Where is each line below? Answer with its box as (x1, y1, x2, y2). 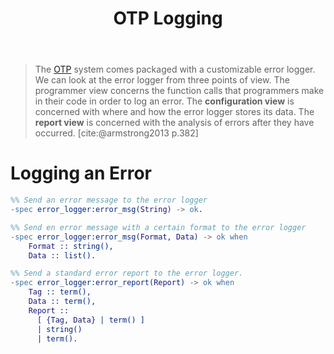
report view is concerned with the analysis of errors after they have (34, 117, 315, 129)
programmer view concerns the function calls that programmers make (34, 85, 325, 97)
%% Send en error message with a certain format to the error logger (10, 222, 307, 232)
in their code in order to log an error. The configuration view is (34, 95, 295, 107)
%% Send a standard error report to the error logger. (10, 268, 244, 279)
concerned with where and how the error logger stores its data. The (34, 106, 315, 118)
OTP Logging (113, 7, 223, 30)
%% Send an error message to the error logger (10, 195, 208, 206)
